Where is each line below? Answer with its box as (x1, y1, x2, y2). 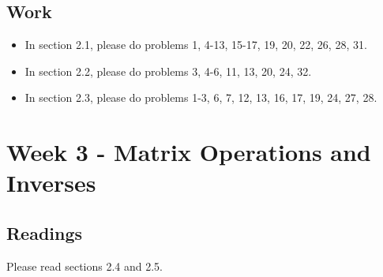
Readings (6, 220, 83, 245)
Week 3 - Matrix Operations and (6, 136, 371, 168)
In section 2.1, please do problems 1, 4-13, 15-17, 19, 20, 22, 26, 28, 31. (24, 36, 367, 53)
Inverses (6, 167, 96, 199)
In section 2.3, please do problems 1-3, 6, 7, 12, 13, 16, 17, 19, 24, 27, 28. (24, 89, 377, 106)
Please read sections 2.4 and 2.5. (6, 257, 163, 274)
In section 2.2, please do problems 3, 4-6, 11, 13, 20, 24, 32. (24, 62, 312, 79)
